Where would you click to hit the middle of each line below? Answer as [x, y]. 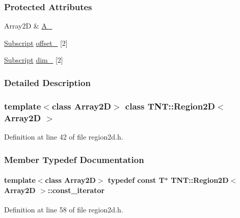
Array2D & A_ [28, 26]
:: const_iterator [76, 190]
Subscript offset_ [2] [36, 43]
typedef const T [136, 180]
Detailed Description [47, 82]
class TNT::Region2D [170, 106]
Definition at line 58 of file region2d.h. [64, 209]
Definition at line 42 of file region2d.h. [64, 136]
